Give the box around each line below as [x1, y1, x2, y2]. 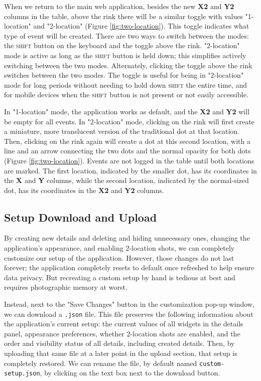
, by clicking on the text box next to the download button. [40, 367, 220, 378]
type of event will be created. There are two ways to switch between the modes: [4, 30, 249, 41]
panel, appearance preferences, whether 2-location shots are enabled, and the [4, 328, 240, 338]
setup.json [4, 370, 40, 377]
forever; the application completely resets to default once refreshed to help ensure [4, 262, 254, 273]
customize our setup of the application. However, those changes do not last [4, 252, 234, 263]
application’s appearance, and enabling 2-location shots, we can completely [4, 243, 235, 253]
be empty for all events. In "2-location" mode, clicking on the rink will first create [4, 116, 254, 126]
